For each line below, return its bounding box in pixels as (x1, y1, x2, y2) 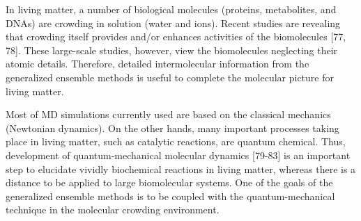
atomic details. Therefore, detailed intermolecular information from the (6, 56, 309, 71)
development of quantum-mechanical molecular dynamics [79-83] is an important (6, 147, 351, 162)
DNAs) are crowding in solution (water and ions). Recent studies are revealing (6, 15, 341, 30)
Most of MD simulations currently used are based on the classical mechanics (6, 107, 331, 122)
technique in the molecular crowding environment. (6, 202, 220, 217)
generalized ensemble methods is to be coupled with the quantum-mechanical (6, 188, 335, 203)
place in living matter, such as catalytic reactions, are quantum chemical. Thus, (6, 134, 346, 149)
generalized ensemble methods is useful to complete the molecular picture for (6, 69, 334, 84)
